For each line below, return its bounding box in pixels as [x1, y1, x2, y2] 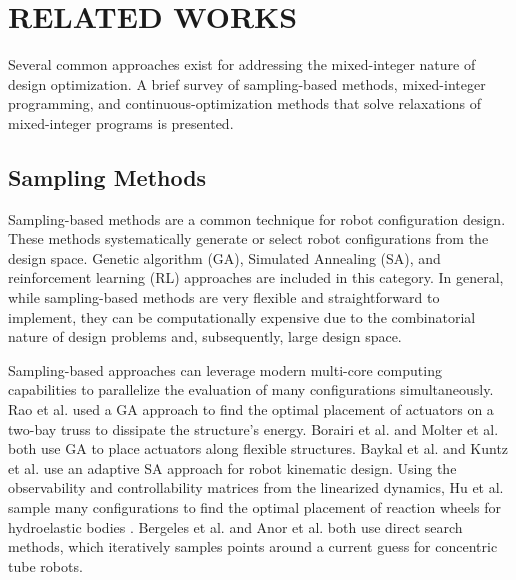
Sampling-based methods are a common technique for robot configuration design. [8, 208, 506, 229]
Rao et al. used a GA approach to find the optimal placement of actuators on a [8, 399, 494, 420]
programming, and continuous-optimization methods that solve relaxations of [8, 93, 481, 114]
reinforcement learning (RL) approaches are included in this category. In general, [8, 267, 504, 288]
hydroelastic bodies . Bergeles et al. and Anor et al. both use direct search [8, 516, 463, 537]
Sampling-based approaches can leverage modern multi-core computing [8, 359, 442, 380]
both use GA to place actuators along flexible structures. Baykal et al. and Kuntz [8, 438, 509, 459]
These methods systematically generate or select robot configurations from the [8, 228, 489, 249]
